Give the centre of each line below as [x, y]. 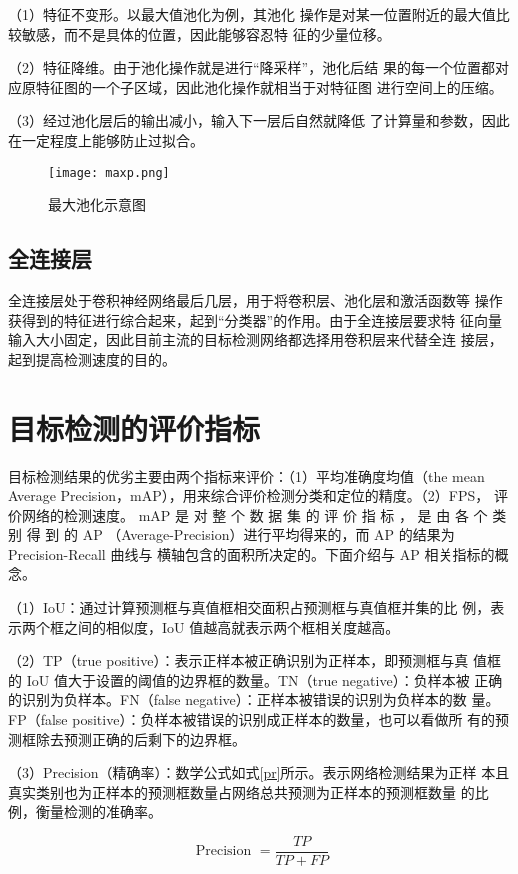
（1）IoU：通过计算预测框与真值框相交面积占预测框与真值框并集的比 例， [249, 607]
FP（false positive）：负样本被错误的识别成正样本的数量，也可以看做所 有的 [252, 719]
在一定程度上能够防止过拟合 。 [106, 139]
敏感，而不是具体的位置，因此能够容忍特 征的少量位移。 [206, 33]
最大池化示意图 [97, 204]
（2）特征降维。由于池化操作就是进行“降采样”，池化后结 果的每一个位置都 [251, 67]
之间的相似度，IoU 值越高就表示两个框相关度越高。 [231, 626]
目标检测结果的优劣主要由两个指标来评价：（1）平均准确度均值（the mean [246, 475]
